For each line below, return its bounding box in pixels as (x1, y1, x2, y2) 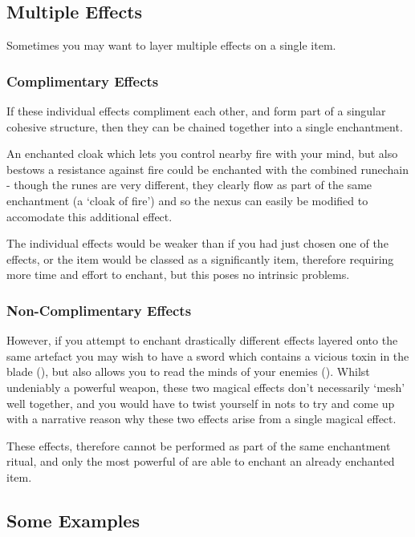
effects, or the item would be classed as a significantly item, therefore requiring (6, 250, 394, 267)
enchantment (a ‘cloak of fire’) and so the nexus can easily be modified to (6, 192, 368, 208)
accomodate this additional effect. (6, 208, 173, 224)
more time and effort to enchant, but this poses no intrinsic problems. (6, 266, 350, 283)
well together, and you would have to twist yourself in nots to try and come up (6, 394, 395, 411)
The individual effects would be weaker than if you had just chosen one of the (6, 235, 389, 252)
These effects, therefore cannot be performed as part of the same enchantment (6, 437, 391, 454)
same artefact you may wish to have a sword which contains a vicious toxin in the (6, 347, 409, 364)
